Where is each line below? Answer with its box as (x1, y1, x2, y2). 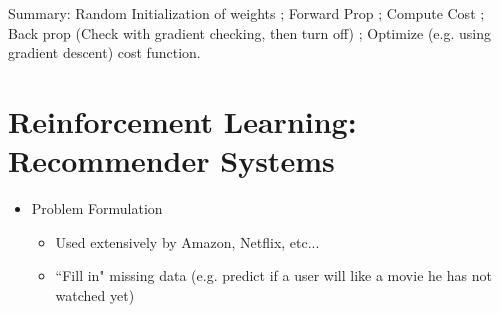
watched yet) (55, 284, 135, 305)
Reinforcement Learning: (8, 100, 357, 141)
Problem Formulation (31, 198, 163, 219)
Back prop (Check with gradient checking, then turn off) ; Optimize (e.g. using (8, 22, 491, 43)
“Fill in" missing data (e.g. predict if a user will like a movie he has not (55, 265, 492, 286)
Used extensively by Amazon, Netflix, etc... (55, 231, 320, 252)
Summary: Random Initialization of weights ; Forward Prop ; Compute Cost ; (8, 3, 485, 23)
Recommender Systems (8, 140, 335, 181)
